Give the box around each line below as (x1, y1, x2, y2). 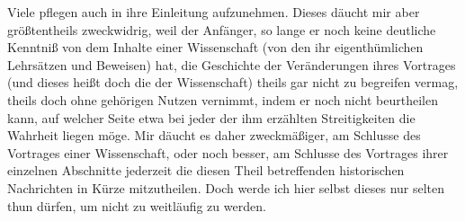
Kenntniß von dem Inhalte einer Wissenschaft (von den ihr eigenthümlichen (7, 38, 424, 57)
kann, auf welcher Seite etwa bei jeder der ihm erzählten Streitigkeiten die (7, 108, 416, 127)
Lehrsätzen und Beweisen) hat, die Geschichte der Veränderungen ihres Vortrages (7, 55, 456, 74)
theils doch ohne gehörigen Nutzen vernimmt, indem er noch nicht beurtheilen (7, 90, 438, 109)
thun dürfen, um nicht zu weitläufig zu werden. (7, 196, 266, 215)
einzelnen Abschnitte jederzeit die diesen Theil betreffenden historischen (7, 161, 405, 180)
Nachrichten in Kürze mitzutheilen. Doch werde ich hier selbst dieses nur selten (7, 178, 445, 197)
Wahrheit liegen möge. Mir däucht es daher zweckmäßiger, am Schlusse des (7, 126, 421, 145)
